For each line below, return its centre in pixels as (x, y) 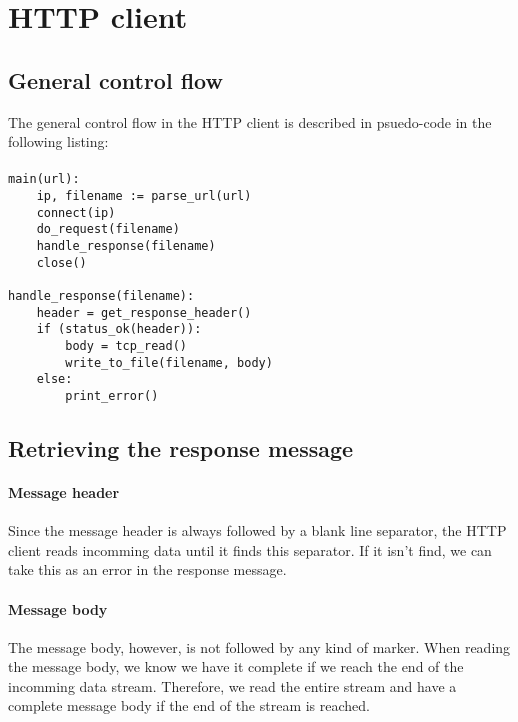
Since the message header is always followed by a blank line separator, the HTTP (257, 530)
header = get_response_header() (144, 312)
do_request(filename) (108, 229)
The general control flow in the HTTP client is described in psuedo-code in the (250, 121)
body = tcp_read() (126, 345)
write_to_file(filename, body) (169, 362)
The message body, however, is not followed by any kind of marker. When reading (259, 646)
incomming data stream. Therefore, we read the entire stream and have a (232, 685)
